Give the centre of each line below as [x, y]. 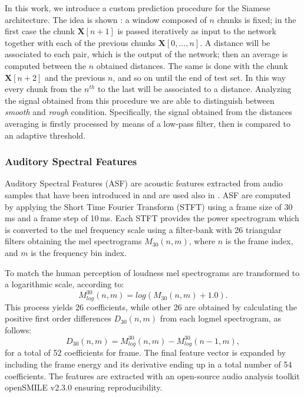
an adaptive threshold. [45, 135]
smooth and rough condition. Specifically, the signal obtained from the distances [148, 112]
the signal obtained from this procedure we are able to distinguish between [140, 100]
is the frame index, [259, 241]
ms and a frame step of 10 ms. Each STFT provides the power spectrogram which [152, 218]
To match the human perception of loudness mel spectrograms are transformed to [152, 272]
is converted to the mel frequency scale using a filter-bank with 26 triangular [143, 229]
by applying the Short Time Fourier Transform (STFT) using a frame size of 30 [149, 206]
